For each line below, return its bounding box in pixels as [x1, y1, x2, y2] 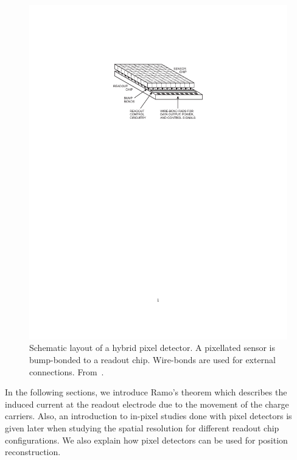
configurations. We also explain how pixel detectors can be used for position [5, 433, 288, 446]
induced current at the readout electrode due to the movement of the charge [5, 397, 289, 410]
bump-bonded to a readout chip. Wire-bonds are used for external [29, 353, 276, 366]
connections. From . [29, 365, 104, 378]
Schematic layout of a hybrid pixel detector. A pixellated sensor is [29, 341, 276, 354]
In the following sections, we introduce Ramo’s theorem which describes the [5, 386, 287, 398]
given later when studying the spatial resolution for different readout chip [5, 422, 279, 434]
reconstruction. [5, 445, 61, 458]
